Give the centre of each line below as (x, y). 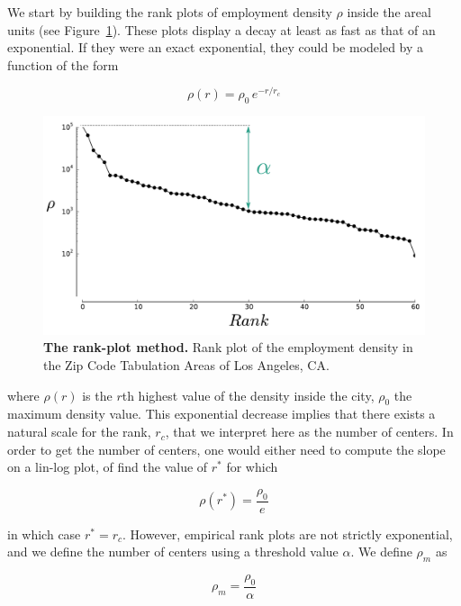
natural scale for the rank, (79, 432)
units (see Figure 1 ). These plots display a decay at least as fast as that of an (221, 29)
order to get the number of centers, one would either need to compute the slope (226, 449)
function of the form (63, 64)
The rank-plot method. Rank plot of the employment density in (228, 347)
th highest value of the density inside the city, (248, 395)
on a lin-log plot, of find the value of (108, 467)
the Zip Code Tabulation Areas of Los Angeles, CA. (186, 365)
